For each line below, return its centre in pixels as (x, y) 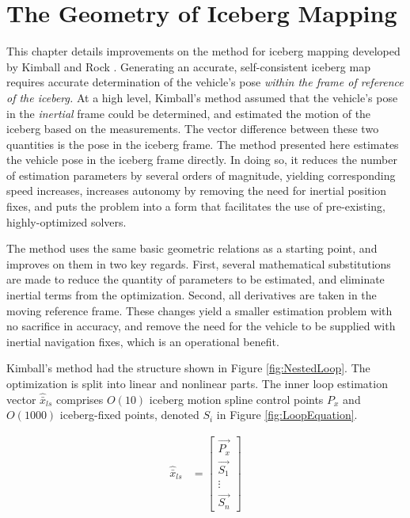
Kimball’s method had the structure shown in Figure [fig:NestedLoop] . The (188, 368)
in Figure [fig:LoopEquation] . (287, 415)
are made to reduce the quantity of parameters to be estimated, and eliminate (196, 279)
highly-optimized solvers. (66, 221)
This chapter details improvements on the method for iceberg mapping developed (203, 51)
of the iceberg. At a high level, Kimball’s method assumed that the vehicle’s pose (202, 97)
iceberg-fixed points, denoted (129, 415)
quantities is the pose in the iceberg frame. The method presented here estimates (203, 144)
